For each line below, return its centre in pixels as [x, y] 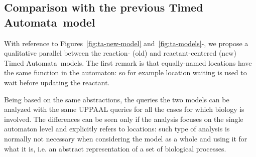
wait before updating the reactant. [57, 82]
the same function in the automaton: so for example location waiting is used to [125, 72]
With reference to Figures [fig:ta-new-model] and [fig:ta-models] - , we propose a [126, 43]
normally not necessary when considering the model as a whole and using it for [126, 138]
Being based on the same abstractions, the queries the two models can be [117, 99]
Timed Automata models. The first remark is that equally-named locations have [128, 62]
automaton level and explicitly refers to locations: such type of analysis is [117, 129]
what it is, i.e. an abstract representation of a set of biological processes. [115, 148]
